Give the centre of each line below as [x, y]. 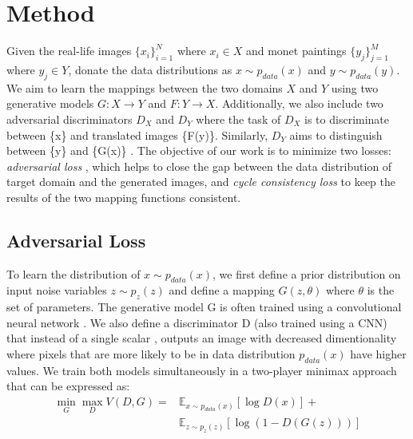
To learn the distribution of [73, 273]
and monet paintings [296, 51]
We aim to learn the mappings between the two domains [145, 87]
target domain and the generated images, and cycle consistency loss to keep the [201, 182]
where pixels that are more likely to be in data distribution [151, 354]
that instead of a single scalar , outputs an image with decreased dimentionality [202, 338]
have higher [378, 354]
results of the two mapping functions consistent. [124, 197]
